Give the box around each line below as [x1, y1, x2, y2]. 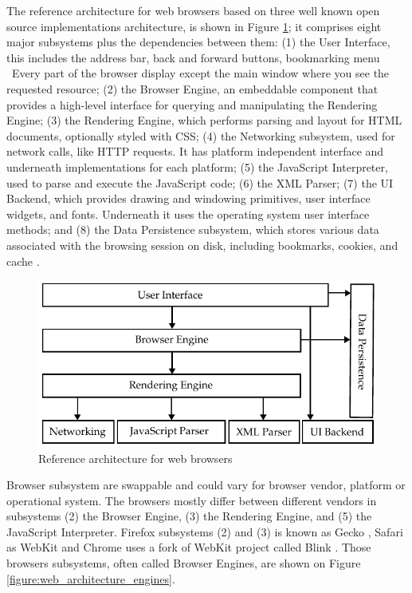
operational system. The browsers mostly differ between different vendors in [6, 492, 377, 508]
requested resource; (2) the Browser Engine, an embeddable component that [6, 80, 379, 97]
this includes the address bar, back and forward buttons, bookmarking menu [6, 49, 380, 65]
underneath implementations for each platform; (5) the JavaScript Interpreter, [6, 158, 388, 175]
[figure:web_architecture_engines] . [6, 570, 175, 587]
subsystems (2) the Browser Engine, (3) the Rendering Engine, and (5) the [6, 508, 372, 524]
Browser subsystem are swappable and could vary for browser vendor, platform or [6, 476, 406, 493]
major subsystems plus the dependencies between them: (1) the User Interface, [6, 34, 390, 50]
